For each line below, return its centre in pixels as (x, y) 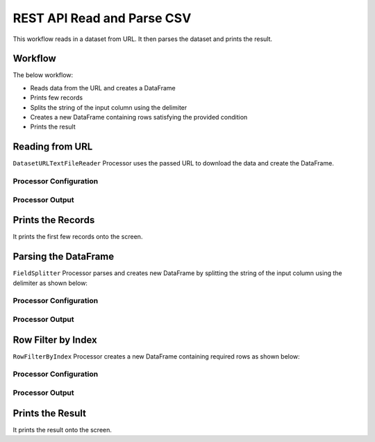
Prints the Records (54, 220)
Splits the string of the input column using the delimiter (109, 107)
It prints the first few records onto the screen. (78, 237)
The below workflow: (43, 75)
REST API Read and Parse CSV (102, 18)
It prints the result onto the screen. (62, 429)
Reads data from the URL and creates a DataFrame (103, 88)
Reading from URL (53, 147)
